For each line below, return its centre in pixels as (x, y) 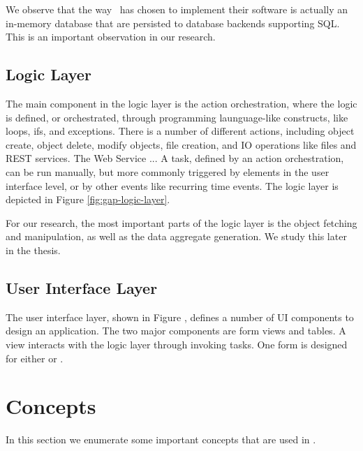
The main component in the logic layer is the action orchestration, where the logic (181, 103)
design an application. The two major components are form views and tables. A (176, 331)
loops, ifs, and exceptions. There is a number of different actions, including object (180, 131)
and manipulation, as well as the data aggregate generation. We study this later (176, 236)
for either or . (35, 358)
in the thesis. (33, 250)
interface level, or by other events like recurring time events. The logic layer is (172, 185)
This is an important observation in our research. (111, 37)
